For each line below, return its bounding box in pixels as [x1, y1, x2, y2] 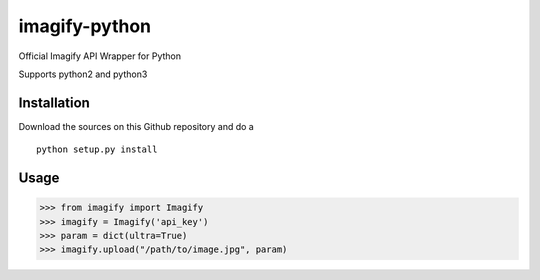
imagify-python [18, 15, 152, 37]
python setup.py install [36, 144, 158, 155]
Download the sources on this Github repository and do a [18, 120, 254, 132]
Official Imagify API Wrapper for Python [18, 50, 182, 62]
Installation [18, 94, 90, 111]
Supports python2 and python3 [18, 68, 148, 80]
